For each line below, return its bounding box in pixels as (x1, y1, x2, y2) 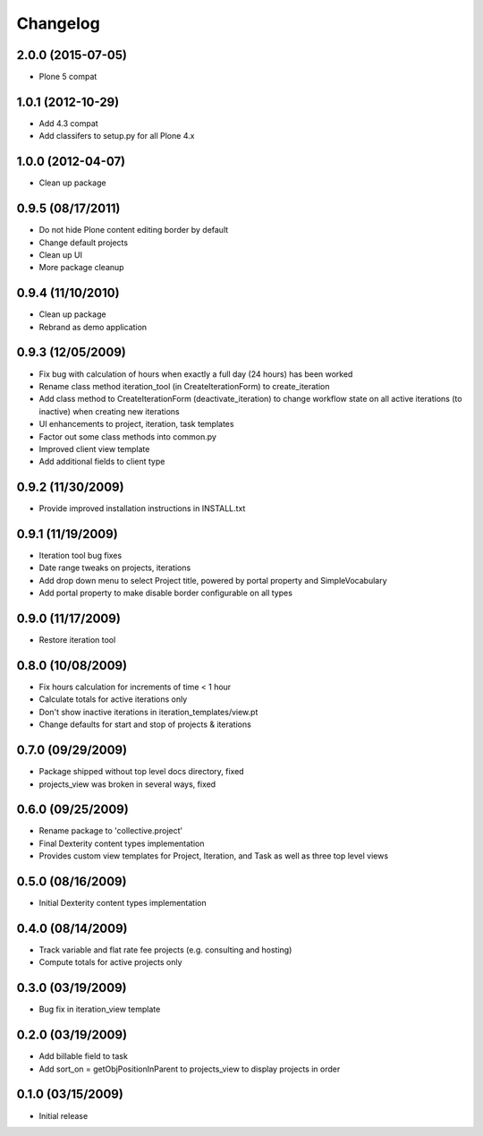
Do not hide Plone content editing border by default (38, 225, 229, 235)
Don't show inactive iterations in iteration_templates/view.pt (38, 706, 258, 717)
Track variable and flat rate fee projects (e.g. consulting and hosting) (38, 944, 292, 955)
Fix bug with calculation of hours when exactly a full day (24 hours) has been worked (38, 368, 353, 380)
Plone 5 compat (38, 72, 97, 82)
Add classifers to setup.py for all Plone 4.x (38, 131, 195, 141)
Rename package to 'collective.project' (38, 825, 183, 836)
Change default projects (38, 237, 129, 248)
